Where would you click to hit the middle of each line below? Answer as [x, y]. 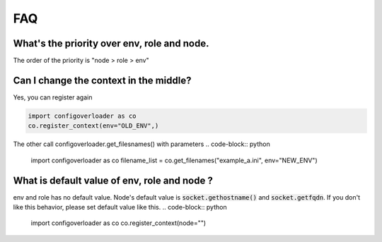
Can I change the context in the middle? [102, 80]
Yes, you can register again [53, 97]
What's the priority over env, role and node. [111, 43]
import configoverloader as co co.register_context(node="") [118, 223]
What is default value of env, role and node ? [113, 180]
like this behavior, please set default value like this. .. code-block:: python [120, 207]
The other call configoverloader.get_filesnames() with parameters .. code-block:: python [141, 144]
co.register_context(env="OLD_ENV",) [93, 126]
